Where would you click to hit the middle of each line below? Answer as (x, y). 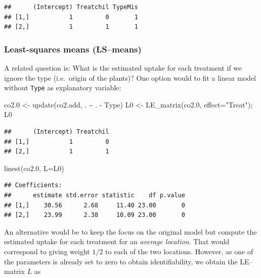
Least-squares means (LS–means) (73, 49)
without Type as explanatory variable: (63, 88)
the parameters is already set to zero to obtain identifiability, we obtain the (121, 261)
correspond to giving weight (47, 251)
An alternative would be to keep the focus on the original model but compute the (130, 231)
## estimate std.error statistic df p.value (95, 195)
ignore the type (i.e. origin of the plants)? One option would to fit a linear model (130, 77)
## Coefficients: (33, 185)
